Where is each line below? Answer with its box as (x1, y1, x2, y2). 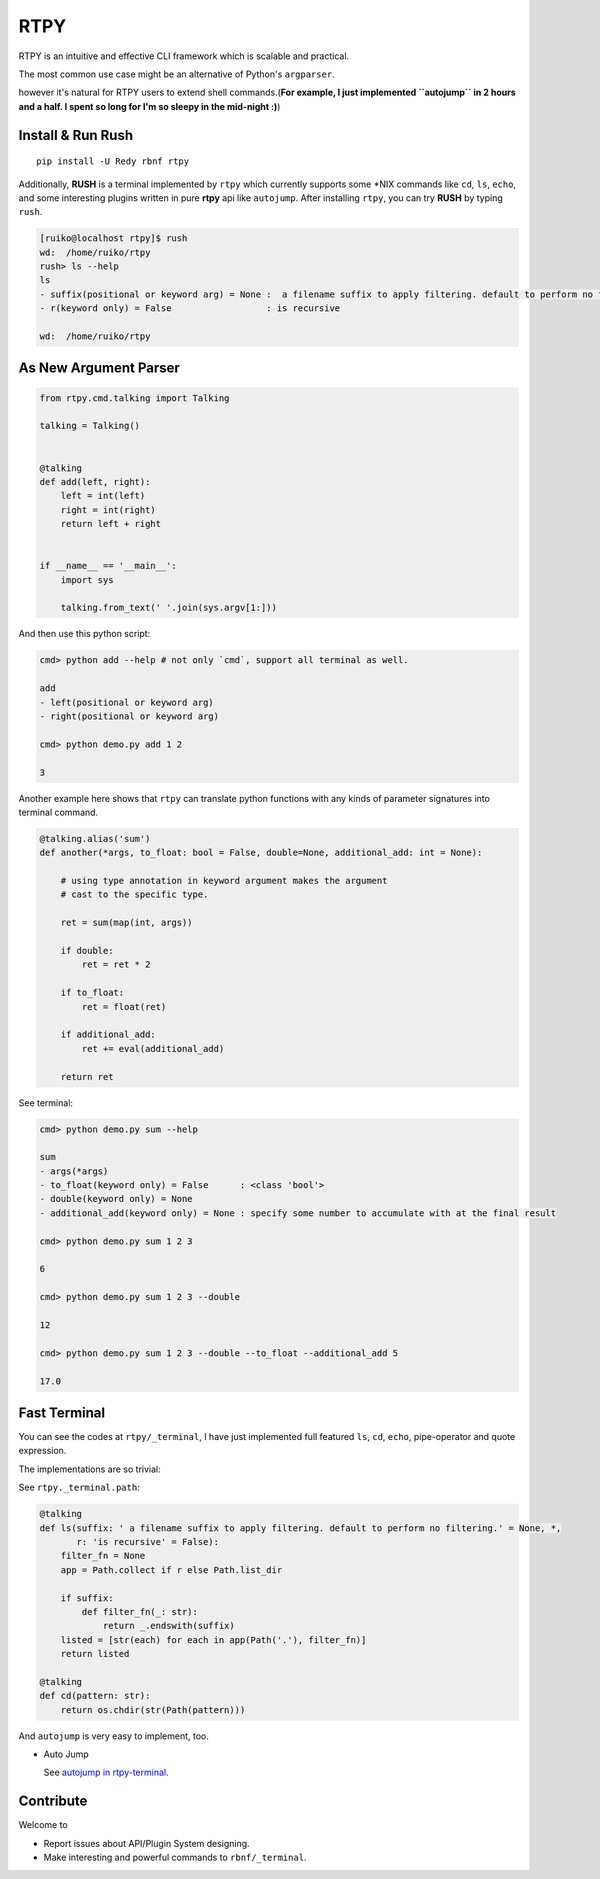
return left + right (60, 518, 162, 530)
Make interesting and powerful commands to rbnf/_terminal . (43, 1851, 307, 1864)
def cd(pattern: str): (39, 1690, 151, 1702)
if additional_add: (60, 1029, 157, 1040)
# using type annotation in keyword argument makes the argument (60, 875, 388, 887)
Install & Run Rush (18, 126, 134, 144)
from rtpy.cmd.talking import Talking (39, 392, 230, 404)
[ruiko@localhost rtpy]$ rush (39, 233, 188, 244)
